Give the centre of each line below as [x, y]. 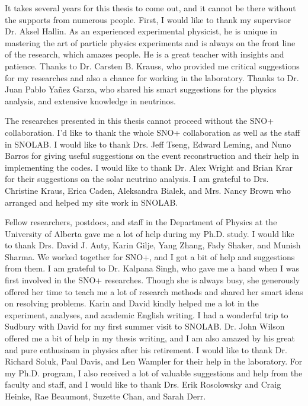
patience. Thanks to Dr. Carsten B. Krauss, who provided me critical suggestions [152, 65]
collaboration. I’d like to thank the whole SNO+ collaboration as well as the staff [153, 132]
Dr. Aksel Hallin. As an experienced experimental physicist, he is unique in [141, 31]
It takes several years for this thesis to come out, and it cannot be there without [150, 8]
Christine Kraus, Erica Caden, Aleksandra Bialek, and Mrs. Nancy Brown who [148, 190]
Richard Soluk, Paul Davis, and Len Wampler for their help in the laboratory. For [154, 361]
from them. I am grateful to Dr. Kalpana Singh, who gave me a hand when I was [152, 268]
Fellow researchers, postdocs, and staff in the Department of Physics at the [141, 222]
